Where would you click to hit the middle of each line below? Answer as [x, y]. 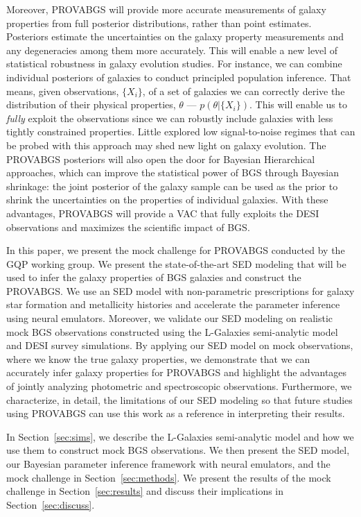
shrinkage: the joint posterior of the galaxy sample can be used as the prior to [172, 186]
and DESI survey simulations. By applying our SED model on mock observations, [180, 345]
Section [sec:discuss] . [51, 504]
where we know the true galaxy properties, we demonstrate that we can [158, 358]
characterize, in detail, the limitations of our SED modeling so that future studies [179, 399]
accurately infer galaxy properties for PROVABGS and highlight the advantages [177, 372]
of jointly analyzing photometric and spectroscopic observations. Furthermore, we [179, 386]
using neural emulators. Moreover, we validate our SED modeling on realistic [170, 318]
